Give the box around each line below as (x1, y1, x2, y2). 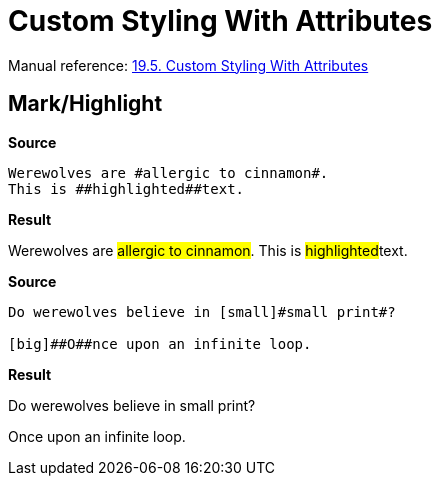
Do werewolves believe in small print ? (8, 396, 256, 414)
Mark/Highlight (8, 91, 163, 117)
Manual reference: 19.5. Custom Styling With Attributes (8, 56, 369, 74)
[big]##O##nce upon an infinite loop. (8, 335, 312, 352)
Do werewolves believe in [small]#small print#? (8, 303, 396, 320)
